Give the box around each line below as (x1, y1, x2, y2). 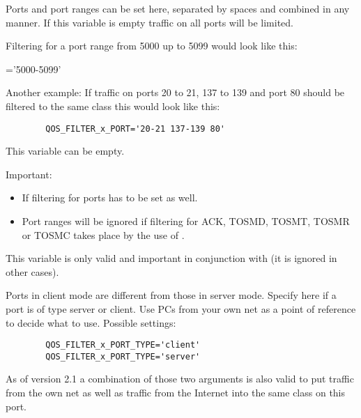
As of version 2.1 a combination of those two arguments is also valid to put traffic (6, 371, 354, 386)
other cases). (6, 264, 59, 279)
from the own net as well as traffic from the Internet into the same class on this (6, 385, 346, 400)
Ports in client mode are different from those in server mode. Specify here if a (6, 288, 337, 302)
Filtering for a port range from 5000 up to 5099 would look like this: (6, 38, 298, 53)
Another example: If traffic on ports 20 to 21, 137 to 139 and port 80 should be (6, 85, 345, 100)
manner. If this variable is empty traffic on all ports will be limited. (6, 15, 293, 29)
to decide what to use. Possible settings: (6, 315, 176, 330)
